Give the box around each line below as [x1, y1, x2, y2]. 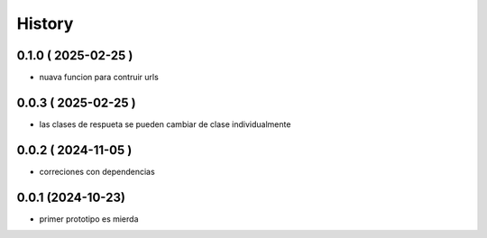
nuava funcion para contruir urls [39, 72, 160, 83]
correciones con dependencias [39, 166, 155, 177]
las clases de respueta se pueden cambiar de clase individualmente [39, 118, 291, 130]
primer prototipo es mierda [39, 213, 139, 224]
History [16, 14, 74, 33]
